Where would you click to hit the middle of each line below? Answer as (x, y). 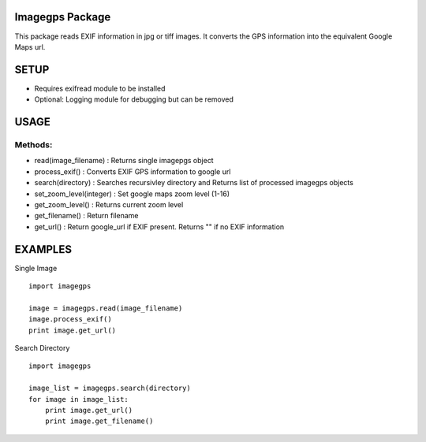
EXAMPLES (43, 249)
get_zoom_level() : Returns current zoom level (109, 204)
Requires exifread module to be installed (100, 88)
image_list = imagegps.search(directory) (110, 388)
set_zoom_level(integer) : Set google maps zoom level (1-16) (132, 194)
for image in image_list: (79, 399)
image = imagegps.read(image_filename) (106, 308)
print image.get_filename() (99, 421)
